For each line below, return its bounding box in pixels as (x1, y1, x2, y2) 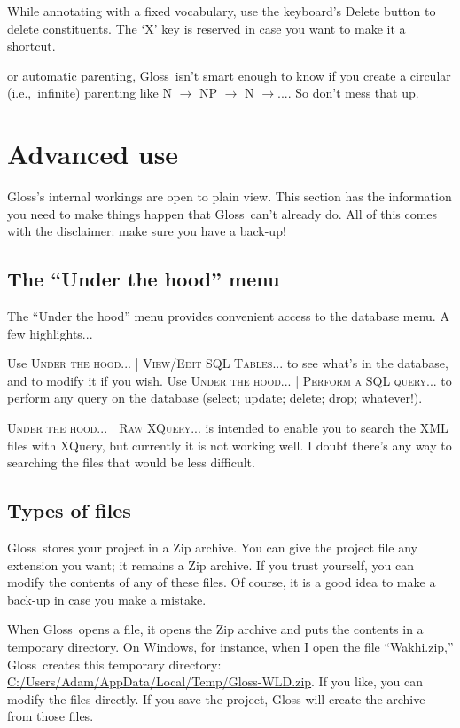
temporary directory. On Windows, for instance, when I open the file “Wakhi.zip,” (7, 638, 454, 655)
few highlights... (7, 324, 93, 342)
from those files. (7, 707, 94, 725)
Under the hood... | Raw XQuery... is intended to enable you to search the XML (7, 419, 448, 437)
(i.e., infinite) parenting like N (7, 83, 172, 102)
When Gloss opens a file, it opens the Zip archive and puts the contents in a (7, 620, 424, 638)
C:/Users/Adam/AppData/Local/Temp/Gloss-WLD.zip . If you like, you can (7, 672, 424, 691)
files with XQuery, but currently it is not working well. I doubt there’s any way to (7, 435, 452, 454)
